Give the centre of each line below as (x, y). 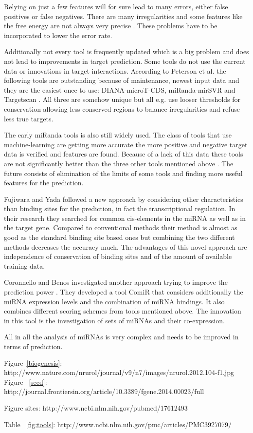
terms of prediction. (33, 346)
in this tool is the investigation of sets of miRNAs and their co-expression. (114, 320)
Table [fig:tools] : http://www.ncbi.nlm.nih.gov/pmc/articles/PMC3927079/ (118, 424)
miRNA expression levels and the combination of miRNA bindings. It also (114, 301)
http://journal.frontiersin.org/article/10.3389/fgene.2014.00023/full (104, 391)
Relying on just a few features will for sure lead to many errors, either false (116, 6)
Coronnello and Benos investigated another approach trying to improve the (116, 282)
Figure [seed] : (26, 382)
